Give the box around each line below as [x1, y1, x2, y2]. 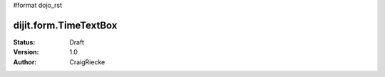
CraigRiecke [69, 57, 106, 66]
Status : [13, 37, 36, 46]
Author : [13, 57, 37, 66]
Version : [13, 48, 39, 57]
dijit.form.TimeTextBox [13, 19, 118, 31]
